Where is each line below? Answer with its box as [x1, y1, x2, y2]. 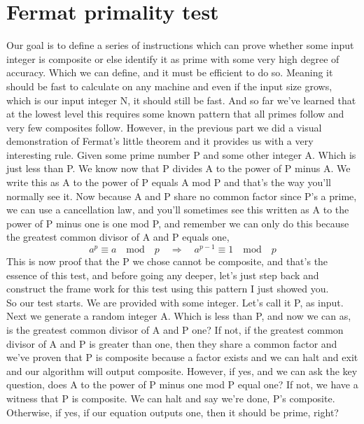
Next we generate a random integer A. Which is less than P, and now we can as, [6, 309, 351, 323]
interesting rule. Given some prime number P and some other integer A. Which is [6, 147, 356, 162]
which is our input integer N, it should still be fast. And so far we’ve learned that [6, 92, 356, 107]
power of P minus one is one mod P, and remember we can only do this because [6, 215, 349, 230]
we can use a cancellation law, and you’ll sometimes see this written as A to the [6, 202, 349, 217]
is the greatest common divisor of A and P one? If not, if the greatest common [6, 323, 344, 337]
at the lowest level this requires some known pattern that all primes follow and [6, 106, 344, 121]
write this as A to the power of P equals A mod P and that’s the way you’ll [6, 175, 331, 190]
